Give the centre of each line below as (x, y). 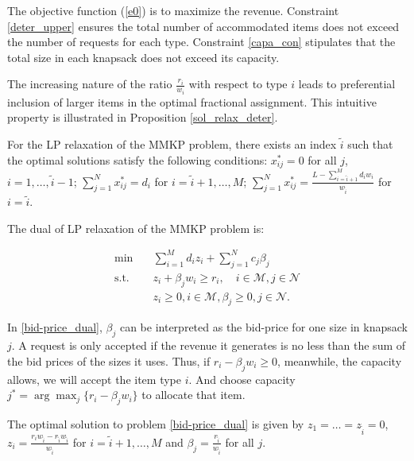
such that (370, 144)
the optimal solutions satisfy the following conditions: (137, 159)
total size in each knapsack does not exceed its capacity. (143, 57)
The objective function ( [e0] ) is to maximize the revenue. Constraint (173, 10)
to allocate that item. (193, 395)
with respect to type (238, 84)
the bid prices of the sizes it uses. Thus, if (109, 360)
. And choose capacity (242, 379)
